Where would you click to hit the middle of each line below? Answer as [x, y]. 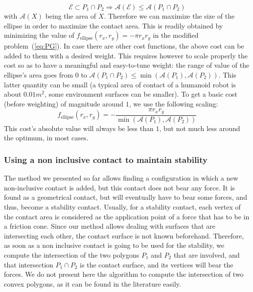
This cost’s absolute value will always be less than [79, 128]
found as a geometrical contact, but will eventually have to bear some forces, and [126, 197]
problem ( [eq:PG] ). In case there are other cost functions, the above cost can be [124, 46]
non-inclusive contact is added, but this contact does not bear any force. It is [119, 187]
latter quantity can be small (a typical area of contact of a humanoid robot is [120, 84]
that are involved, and [207, 254]
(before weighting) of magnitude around [64, 103]
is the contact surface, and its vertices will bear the [157, 264]
